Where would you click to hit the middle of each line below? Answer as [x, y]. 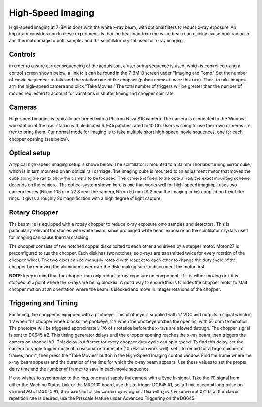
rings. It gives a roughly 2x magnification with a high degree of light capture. [85, 198]
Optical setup [30, 153]
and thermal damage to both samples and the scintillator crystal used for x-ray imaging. [97, 41]
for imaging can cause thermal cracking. [49, 237]
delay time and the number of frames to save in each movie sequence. [80, 369]
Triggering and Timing [43, 303]
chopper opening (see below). [39, 139]
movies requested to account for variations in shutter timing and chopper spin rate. [92, 93]
